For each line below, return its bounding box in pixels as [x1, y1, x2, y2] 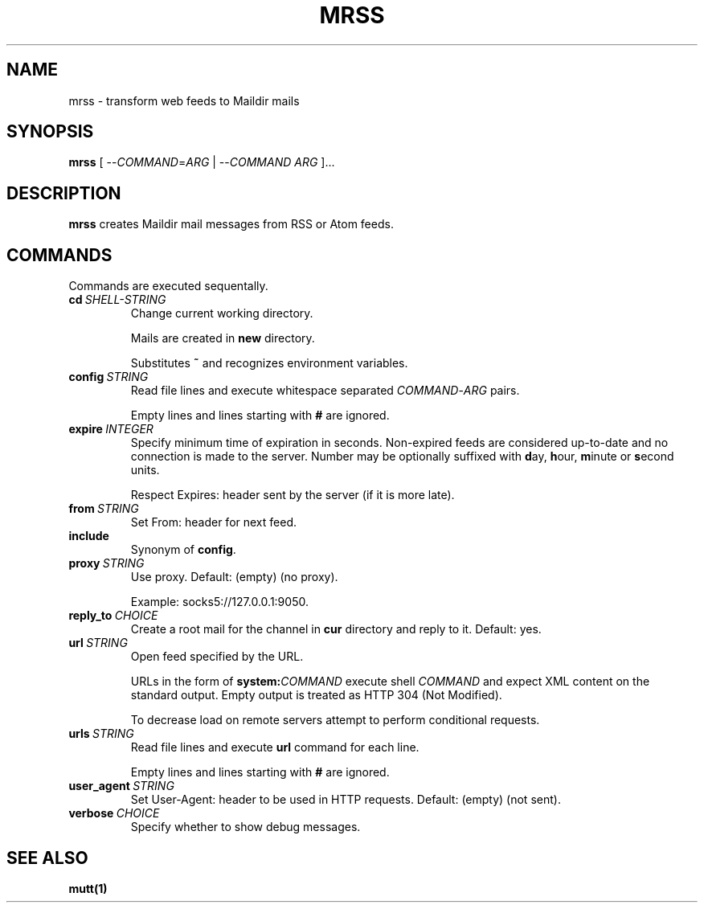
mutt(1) [68, 881, 108, 895]
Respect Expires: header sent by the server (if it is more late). [130, 488, 455, 502]
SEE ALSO [6, 847, 88, 868]
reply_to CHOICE [68, 608, 158, 623]
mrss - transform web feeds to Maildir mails [68, 93, 300, 108]
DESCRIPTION [6, 182, 121, 203]
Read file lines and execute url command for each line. [130, 740, 420, 755]
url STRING [68, 636, 128, 650]
